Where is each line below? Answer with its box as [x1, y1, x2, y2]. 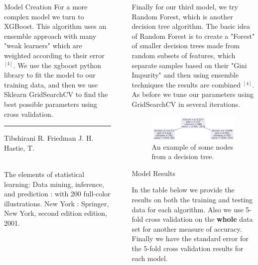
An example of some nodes [151, 141, 233, 152]
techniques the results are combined [131, 79, 241, 89]
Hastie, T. [4, 142, 35, 153]
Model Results [131, 168, 175, 178]
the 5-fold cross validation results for [131, 243, 244, 253]
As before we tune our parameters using [131, 89, 254, 99]
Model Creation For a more [4, 1, 88, 11]
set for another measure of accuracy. [131, 223, 242, 234]
